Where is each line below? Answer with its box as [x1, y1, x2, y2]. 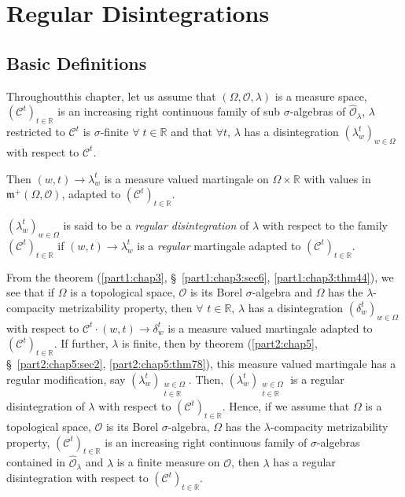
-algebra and [252, 284, 312, 300]
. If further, [53, 335, 109, 352]
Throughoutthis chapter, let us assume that [6, 87, 216, 104]
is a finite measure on [116, 454, 220, 470]
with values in [304, 170, 371, 186]
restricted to [6, 123, 65, 140]
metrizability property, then [58, 299, 193, 315]
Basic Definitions [6, 50, 147, 75]
